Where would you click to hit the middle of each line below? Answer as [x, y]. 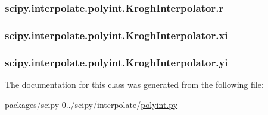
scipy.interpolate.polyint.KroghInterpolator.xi [116, 35]
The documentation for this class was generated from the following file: [134, 84]
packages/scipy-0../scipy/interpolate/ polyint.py [91, 104]
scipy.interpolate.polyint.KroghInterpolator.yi [116, 62]
